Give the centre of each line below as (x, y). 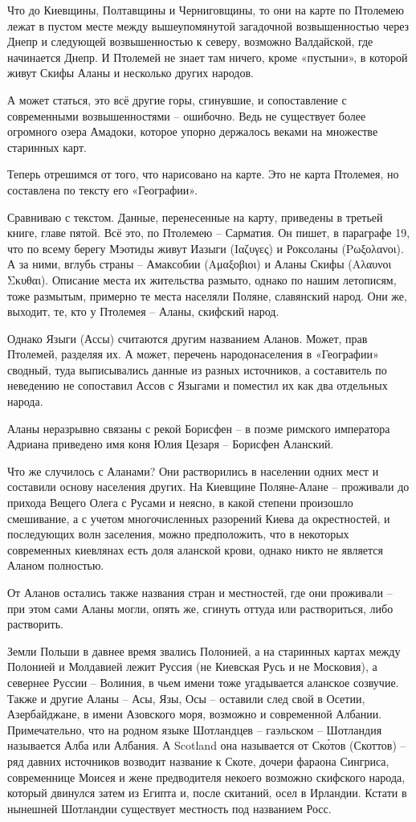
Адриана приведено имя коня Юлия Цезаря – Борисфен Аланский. (171, 444)
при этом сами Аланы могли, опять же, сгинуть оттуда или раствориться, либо (200, 608)
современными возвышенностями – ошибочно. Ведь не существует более (187, 115)
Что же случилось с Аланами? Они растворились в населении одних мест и (193, 470)
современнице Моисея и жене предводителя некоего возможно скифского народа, (206, 777)
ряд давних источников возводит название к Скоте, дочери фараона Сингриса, (198, 761)
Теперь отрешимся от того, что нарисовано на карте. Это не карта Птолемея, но (203, 174)
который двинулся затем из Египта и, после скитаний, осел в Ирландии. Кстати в (207, 793)
